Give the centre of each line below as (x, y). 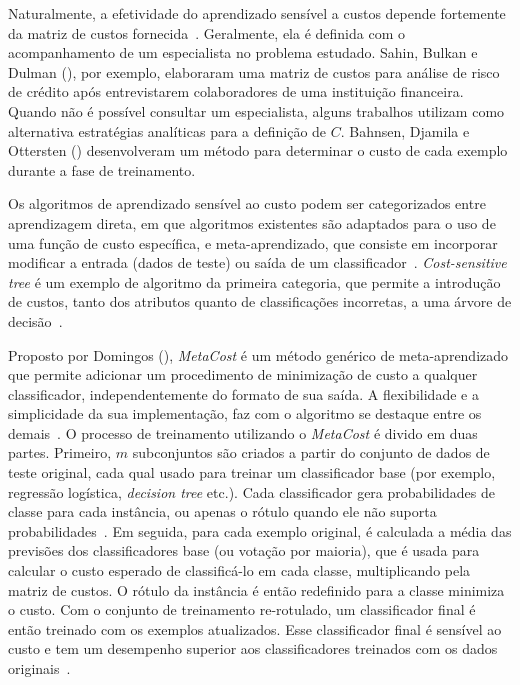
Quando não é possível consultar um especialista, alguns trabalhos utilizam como (256, 110)
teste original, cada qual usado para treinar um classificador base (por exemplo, (252, 472)
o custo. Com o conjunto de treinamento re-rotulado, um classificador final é (242, 609)
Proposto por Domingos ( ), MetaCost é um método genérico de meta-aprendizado (258, 354)
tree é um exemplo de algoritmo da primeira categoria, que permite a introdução (254, 281)
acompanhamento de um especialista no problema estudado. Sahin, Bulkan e (243, 52)
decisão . (35, 320)
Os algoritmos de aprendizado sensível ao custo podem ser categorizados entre (247, 203)
